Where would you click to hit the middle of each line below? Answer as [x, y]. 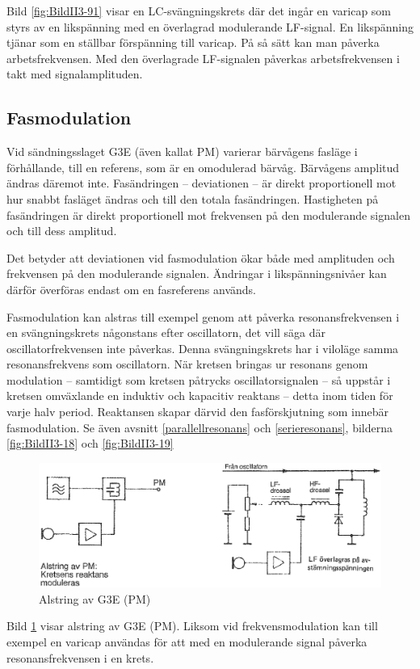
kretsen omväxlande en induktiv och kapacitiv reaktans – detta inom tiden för [200, 396]
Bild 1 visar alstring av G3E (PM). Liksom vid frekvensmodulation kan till [192, 626]
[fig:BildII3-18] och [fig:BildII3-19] [90, 443]
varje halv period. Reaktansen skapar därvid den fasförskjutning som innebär [198, 412]
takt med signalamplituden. [75, 74]
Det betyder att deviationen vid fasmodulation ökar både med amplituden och [201, 257]
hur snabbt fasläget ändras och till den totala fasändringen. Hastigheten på [193, 198]
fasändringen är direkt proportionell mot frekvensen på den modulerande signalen [208, 215]
